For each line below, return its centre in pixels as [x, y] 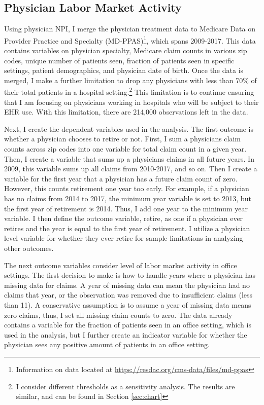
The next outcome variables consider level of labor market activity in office [121, 265]
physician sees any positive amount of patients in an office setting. [107, 344]
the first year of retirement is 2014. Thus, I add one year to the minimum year [126, 208]
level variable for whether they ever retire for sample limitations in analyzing [124, 238]
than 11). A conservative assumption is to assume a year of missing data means [128, 304]
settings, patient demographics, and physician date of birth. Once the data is [124, 70]
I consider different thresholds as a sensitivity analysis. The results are [125, 386]
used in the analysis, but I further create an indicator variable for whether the [126, 334]
